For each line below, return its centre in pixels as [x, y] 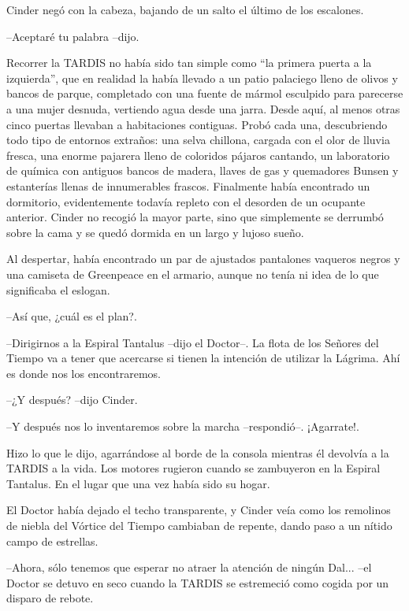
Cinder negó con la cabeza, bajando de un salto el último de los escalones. [185, 9]
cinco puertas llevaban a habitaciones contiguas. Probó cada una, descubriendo [197, 124]
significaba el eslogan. [58, 289]
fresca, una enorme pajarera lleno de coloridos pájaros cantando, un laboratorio [198, 155]
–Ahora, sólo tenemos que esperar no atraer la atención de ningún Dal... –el [189, 567]
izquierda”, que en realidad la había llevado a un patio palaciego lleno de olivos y [202, 78]
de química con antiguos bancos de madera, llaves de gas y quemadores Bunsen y [203, 170]
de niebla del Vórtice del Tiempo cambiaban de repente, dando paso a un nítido [199, 526]
